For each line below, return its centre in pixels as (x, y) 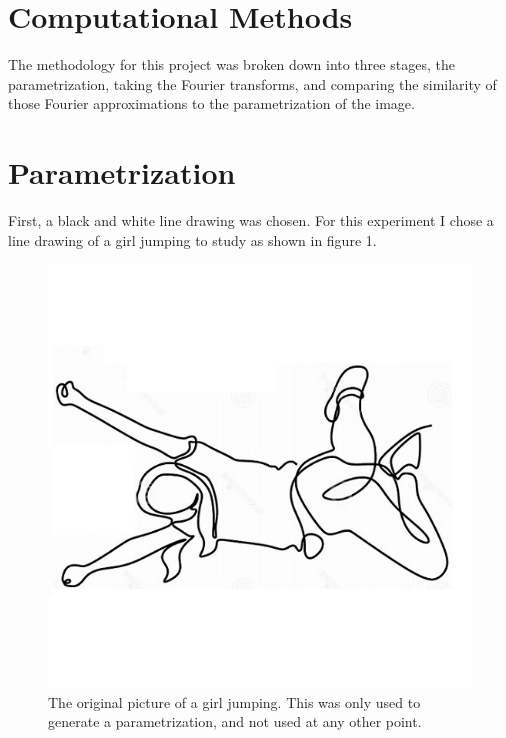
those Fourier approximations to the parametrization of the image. (211, 103)
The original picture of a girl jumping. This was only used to (234, 701)
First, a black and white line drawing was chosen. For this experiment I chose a (251, 220)
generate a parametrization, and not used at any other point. (235, 721)
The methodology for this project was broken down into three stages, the (231, 64)
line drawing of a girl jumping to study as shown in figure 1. (192, 239)
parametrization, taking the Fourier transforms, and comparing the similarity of (252, 83)
